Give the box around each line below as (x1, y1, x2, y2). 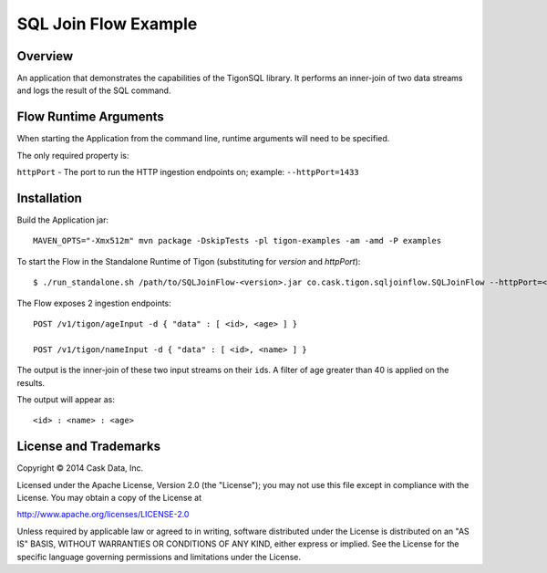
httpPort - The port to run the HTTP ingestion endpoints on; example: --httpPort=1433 (16, 167, 359, 178)
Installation (16, 190, 82, 205)
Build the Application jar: (16, 214, 109, 225)
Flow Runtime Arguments (16, 109, 164, 125)
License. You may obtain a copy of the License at (16, 493, 202, 504)
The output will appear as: (16, 393, 116, 405)
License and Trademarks (16, 439, 161, 454)
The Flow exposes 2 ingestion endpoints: (16, 297, 172, 308)
